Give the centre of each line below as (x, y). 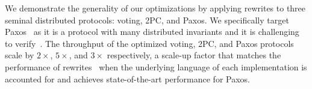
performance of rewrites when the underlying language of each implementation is (156, 66)
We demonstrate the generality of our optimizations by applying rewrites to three (155, 8)
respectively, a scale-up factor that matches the (194, 55)
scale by (20, 55)
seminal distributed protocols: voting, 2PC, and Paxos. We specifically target (147, 20)
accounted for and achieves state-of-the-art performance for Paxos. (127, 78)
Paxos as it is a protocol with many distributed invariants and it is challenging (152, 32)
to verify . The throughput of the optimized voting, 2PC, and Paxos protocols (149, 43)
